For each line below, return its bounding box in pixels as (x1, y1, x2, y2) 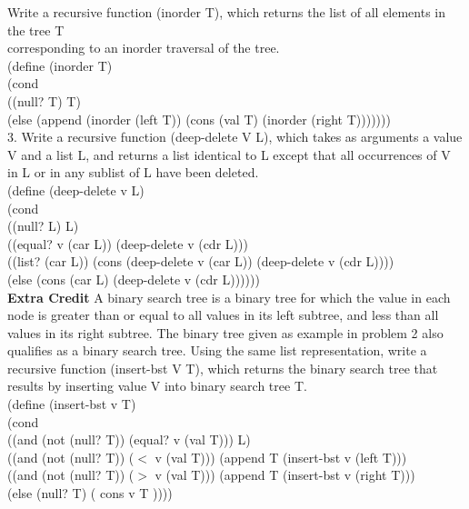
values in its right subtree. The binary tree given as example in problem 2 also (7, 323, 444, 342)
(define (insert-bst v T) (7, 394, 136, 414)
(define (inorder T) (7, 55, 113, 75)
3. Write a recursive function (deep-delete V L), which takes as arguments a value (7, 127, 463, 146)
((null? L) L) (7, 216, 79, 235)
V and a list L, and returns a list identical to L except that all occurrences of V (7, 145, 451, 164)
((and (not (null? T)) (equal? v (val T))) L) (7, 430, 251, 449)
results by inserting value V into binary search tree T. (7, 376, 307, 395)
